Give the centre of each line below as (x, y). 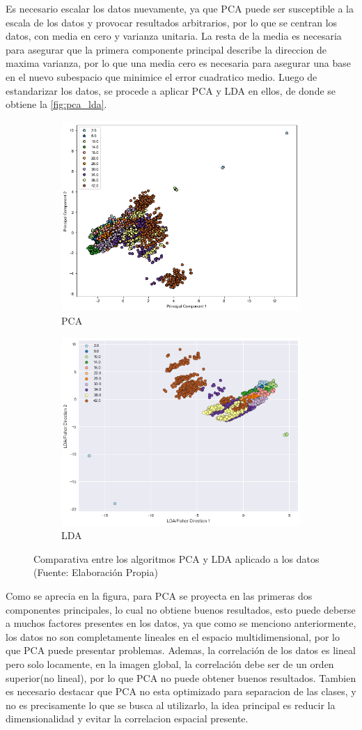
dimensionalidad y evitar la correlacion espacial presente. (127, 719)
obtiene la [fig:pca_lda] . (56, 104)
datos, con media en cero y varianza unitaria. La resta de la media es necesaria (174, 36)
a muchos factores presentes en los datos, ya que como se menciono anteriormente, (181, 623)
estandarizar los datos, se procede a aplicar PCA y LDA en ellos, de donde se (171, 90)
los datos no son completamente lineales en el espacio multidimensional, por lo (173, 636)
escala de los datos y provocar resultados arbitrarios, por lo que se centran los (172, 22)
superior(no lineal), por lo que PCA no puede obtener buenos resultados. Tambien (181, 677)
